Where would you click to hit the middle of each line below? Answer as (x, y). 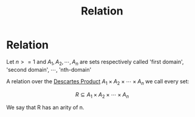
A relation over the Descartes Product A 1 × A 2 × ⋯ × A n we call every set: (98, 82)
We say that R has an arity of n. (45, 107)
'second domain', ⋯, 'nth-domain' (49, 69)
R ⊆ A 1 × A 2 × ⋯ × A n (102, 95)
